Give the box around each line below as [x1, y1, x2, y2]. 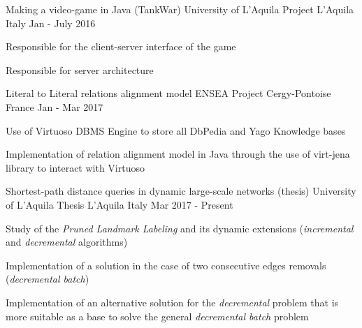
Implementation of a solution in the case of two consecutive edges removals [6, 258, 326, 272]
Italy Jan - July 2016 [6, 15, 96, 30]
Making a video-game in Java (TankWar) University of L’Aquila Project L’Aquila [6, 2, 354, 16]
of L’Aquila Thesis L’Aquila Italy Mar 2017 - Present [6, 197, 233, 211]
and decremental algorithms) [6, 234, 128, 249]
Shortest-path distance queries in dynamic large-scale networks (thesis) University [6, 184, 356, 198]
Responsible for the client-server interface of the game [6, 39, 236, 54]
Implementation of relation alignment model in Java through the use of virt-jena [6, 147, 350, 161]
